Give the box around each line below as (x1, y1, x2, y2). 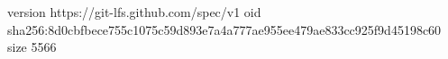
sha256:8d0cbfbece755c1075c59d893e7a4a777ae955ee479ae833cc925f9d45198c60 (7, 20, 442, 38)
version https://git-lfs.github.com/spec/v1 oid (7, 3, 261, 21)
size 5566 (7, 38, 57, 56)
